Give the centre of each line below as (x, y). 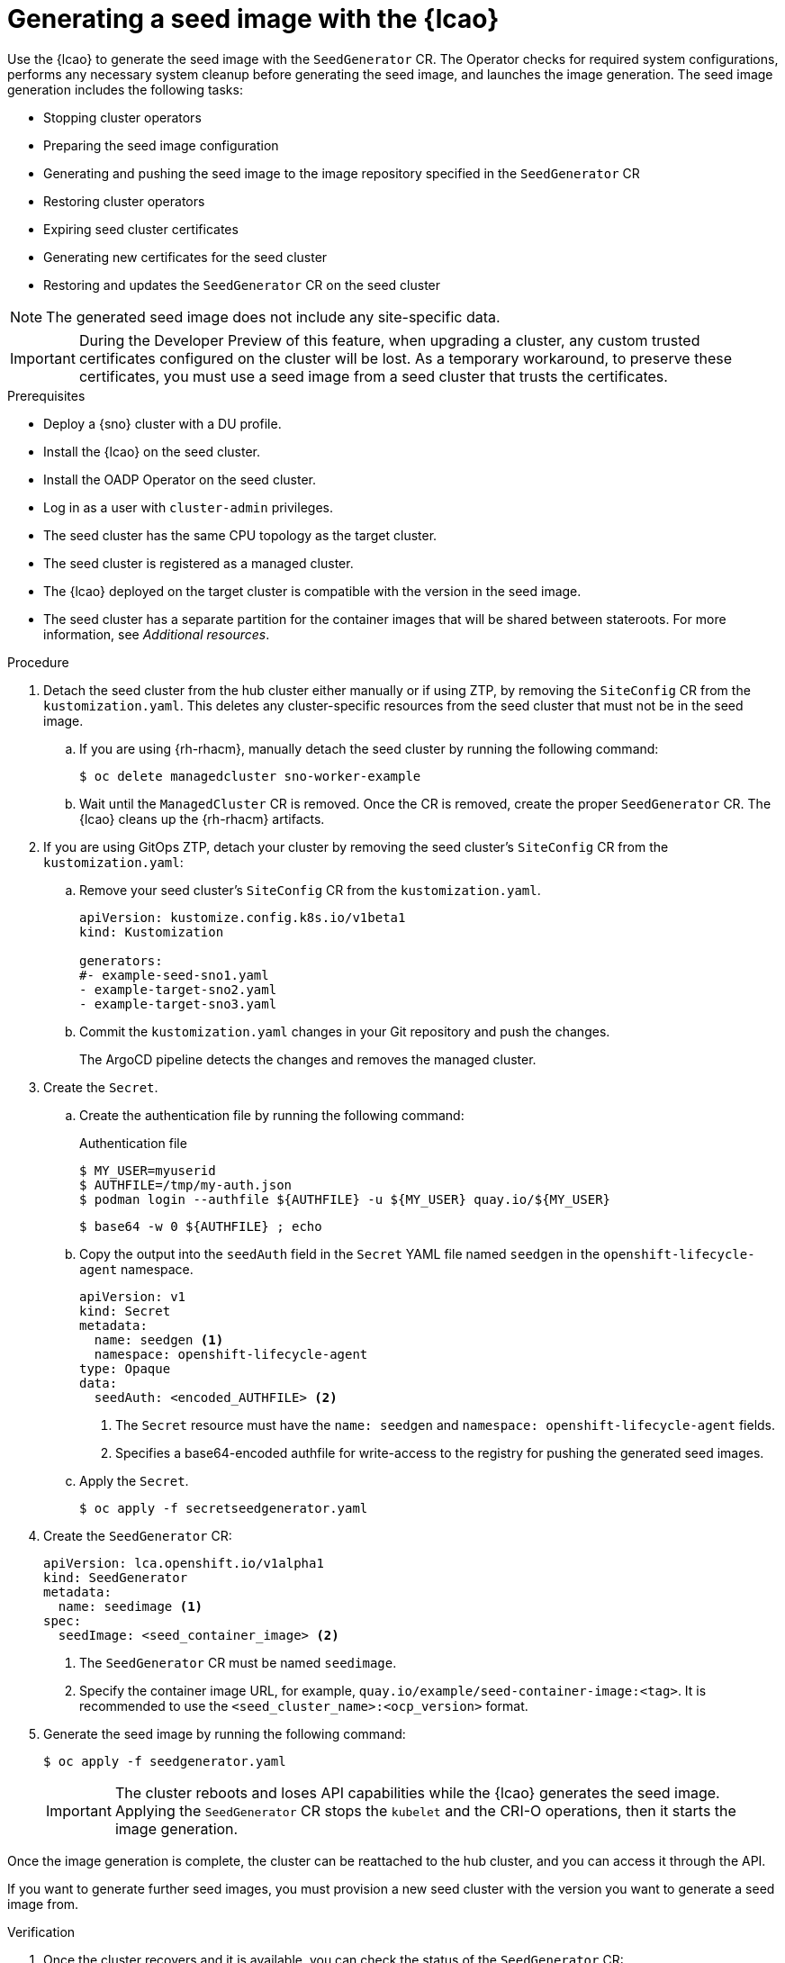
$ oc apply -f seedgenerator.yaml (165, 1761)
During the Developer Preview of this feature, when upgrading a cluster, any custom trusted (389, 340)
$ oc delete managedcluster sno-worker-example (250, 776)
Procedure (38, 662)
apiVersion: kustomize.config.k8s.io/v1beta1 (243, 917)
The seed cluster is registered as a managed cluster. (199, 563)
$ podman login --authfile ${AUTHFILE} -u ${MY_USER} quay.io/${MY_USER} (345, 1199)
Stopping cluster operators (122, 117)
